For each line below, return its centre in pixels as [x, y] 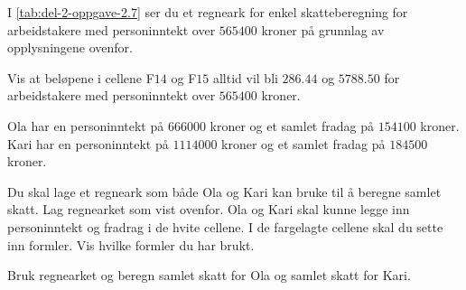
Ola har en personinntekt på [86, 125]
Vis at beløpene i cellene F [81, 77]
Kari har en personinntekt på [88, 143]
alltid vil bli [245, 77]
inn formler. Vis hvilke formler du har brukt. [131, 244]
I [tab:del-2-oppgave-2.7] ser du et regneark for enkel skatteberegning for [208, 12]
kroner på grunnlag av [323, 29]
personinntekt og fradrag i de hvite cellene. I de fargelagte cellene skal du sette [225, 226]
